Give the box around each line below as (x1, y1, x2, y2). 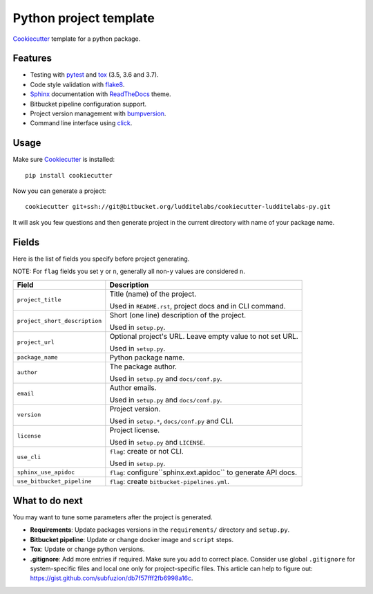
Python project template (12, 10, 155, 26)
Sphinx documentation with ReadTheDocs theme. (30, 90, 172, 98)
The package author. (109, 362, 178, 371)
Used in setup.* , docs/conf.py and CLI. (109, 416, 234, 425)
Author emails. (109, 382, 157, 392)
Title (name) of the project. (109, 289, 197, 299)
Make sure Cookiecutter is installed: (12, 156, 115, 164)
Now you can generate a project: (12, 187, 106, 195)
